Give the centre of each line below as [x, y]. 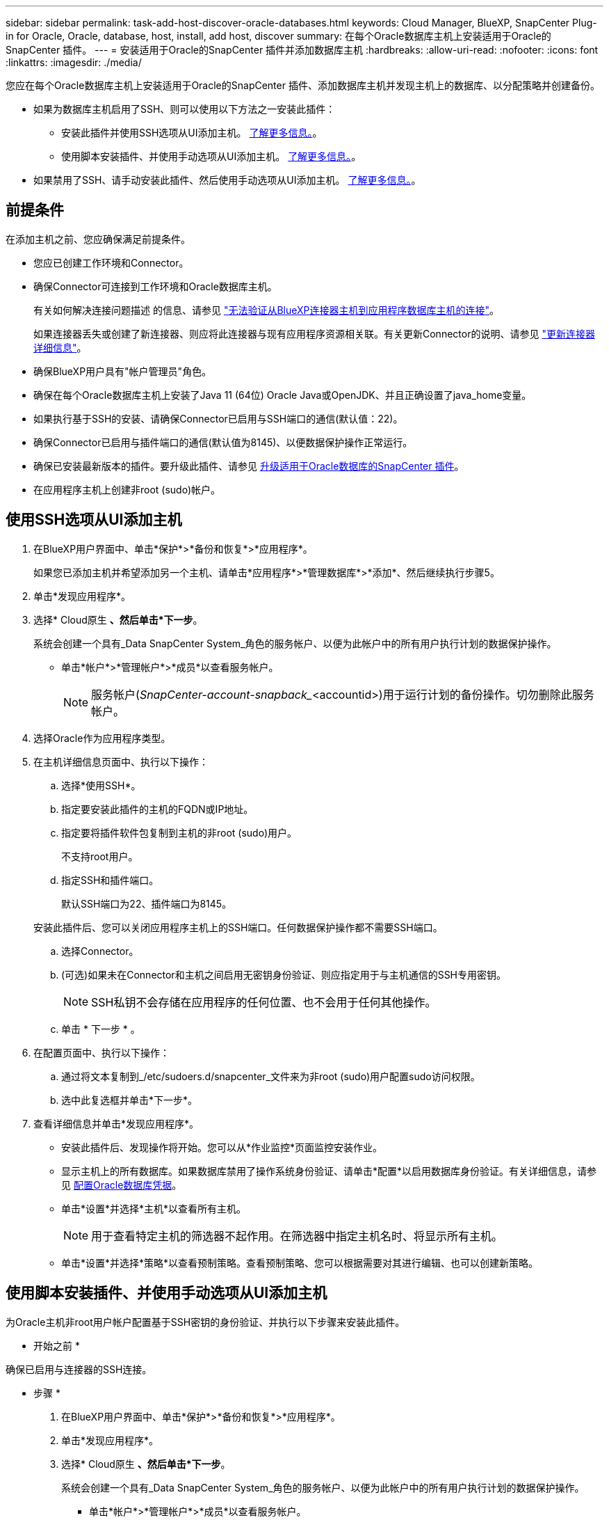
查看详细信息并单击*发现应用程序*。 [116, 1123]
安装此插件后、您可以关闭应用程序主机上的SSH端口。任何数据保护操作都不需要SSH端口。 [238, 927]
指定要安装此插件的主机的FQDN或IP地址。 [157, 809]
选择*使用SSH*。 [101, 785]
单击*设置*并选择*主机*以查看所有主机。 [154, 1208]
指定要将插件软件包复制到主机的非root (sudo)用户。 [179, 832]
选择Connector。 [100, 951]
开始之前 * [57, 1345]
